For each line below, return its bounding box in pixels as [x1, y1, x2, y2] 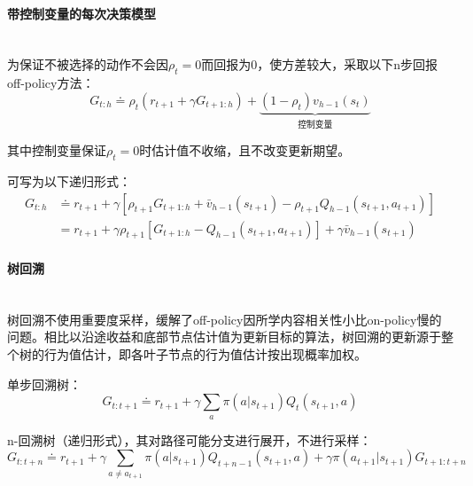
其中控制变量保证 [7, 141, 106, 160]
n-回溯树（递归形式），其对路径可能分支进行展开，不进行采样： [7, 430, 372, 449]
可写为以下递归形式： [7, 172, 131, 191]
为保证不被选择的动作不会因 [7, 55, 168, 74]
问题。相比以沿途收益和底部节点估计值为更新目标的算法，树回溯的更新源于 [7, 327, 441, 346]
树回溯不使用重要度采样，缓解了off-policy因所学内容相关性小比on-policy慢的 [7, 310, 442, 328]
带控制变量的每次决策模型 [7, 4, 156, 22]
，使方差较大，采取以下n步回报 [257, 55, 438, 74]
